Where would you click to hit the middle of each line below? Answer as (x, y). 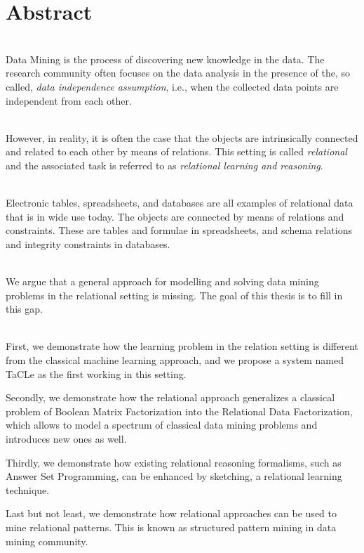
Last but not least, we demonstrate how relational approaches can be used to (171, 513)
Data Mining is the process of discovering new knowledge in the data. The (165, 59)
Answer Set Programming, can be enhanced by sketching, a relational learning (174, 476)
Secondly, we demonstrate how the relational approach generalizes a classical (170, 397)
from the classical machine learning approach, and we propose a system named (175, 360)
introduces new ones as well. (66, 438)
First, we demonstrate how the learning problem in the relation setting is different (182, 346)
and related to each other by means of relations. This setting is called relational (176, 151)
